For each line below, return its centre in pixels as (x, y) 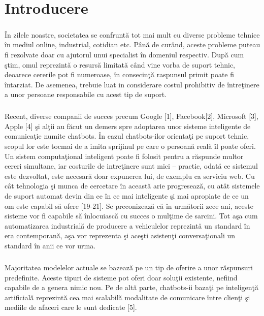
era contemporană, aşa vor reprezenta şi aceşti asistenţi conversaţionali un (120, 235)
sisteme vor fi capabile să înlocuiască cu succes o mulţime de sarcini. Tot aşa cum (131, 216)
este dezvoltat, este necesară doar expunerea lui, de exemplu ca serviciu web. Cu (130, 176)
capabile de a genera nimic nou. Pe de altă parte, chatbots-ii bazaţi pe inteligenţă (132, 287)
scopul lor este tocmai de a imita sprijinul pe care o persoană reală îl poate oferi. (130, 146)
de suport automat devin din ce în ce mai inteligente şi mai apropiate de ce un (127, 196)
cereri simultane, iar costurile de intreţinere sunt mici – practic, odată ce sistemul (131, 166)
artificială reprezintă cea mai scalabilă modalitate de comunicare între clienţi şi (127, 297)
